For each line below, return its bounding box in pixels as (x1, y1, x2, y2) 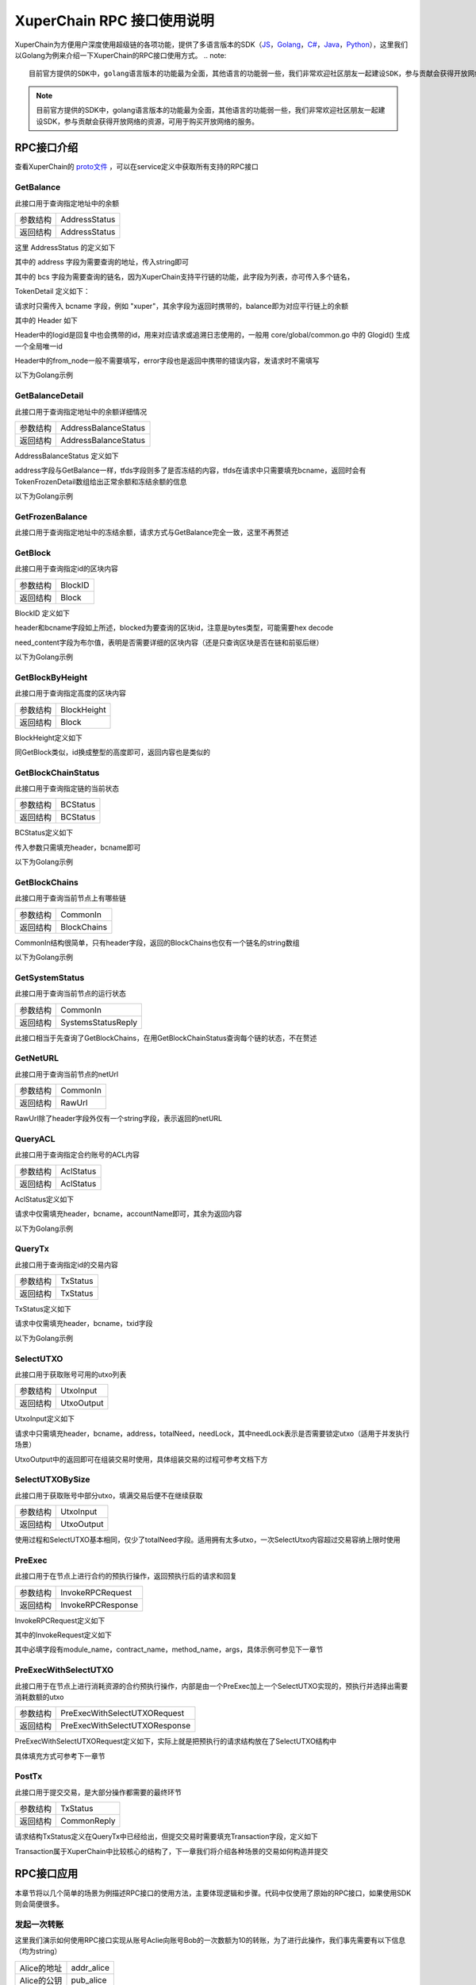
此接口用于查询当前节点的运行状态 (14, 989, 126, 998)
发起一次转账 (14, 1918, 64, 1929)
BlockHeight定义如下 (14, 733, 83, 742)
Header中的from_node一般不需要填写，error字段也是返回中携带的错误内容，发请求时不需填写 (14, 356, 321, 365)
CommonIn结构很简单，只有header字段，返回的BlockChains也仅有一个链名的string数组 (14, 938, 300, 947)
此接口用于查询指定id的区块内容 (14, 564, 118, 573)
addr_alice (71, 1962, 110, 1973)
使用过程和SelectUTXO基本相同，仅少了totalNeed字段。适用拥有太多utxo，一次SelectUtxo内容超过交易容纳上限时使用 (14, 1535, 401, 1544)
